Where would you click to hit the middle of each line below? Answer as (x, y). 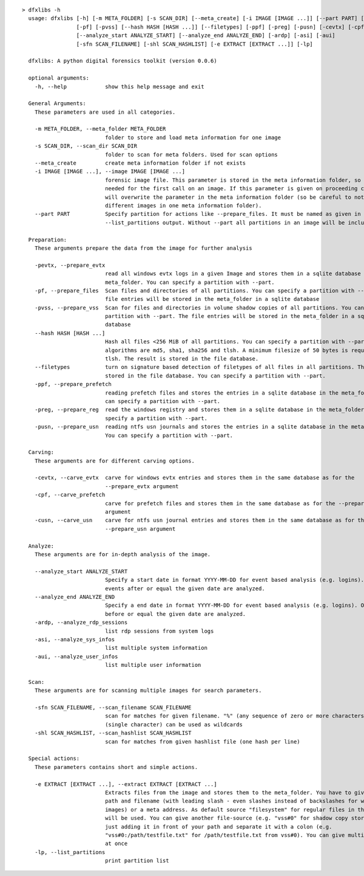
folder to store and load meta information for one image (193, 137)
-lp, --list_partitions (70, 852)
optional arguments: (59, 78)
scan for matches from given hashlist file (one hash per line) (203, 741)
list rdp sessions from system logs (160, 631)
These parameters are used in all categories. (105, 112)
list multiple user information (153, 665)
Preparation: (48, 240)
